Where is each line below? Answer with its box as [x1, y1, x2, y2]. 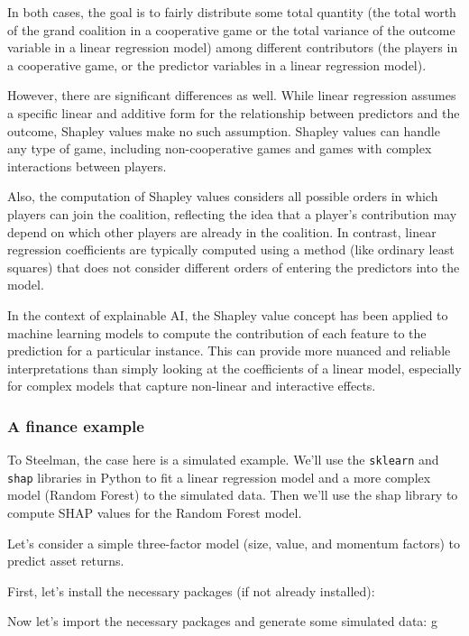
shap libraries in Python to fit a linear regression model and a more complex [7, 467, 431, 486]
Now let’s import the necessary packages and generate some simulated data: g [7, 612, 437, 631]
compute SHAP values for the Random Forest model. [7, 503, 302, 521]
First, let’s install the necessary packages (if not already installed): [7, 581, 375, 600]
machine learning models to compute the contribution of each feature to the [7, 323, 427, 342]
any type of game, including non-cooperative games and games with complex [7, 139, 432, 158]
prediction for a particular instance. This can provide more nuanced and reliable [7, 341, 451, 360]
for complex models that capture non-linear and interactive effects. [7, 376, 376, 395]
